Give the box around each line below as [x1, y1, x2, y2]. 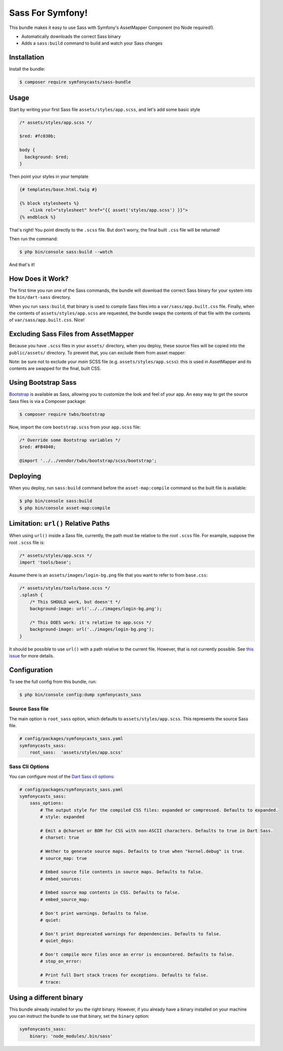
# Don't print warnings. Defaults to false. [40, 910, 149, 916]
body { [19, 147, 35, 153]
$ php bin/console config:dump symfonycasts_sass [19, 692, 141, 697]
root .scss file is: [9, 540, 45, 545]
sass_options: [29, 800, 64, 806]
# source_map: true [40, 855, 87, 861]
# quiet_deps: [40, 938, 74, 943]
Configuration [9, 666, 53, 674]
